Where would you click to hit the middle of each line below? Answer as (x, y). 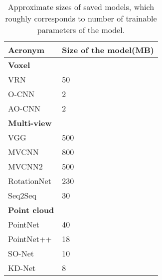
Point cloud (31, 210)
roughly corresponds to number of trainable (81, 18)
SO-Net (21, 253)
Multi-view (30, 123)
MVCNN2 (25, 166)
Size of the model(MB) (108, 50)
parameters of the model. (81, 30)
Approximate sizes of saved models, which (81, 7)
